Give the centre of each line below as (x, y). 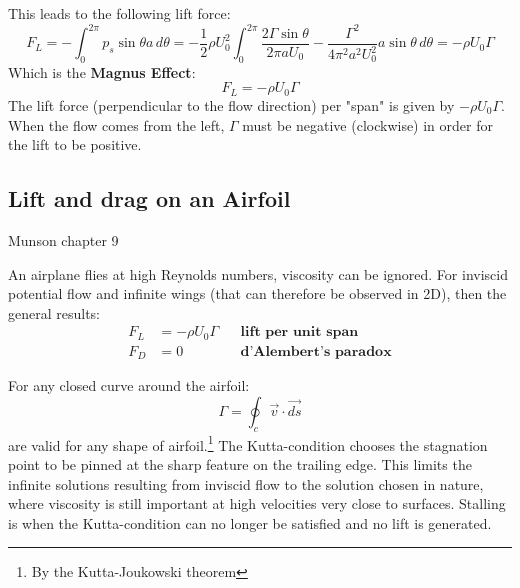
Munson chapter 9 (63, 239)
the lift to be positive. (75, 144)
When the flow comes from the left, (116, 124)
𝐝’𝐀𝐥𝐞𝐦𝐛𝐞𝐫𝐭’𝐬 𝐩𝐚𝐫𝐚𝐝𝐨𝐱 (316, 351)
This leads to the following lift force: (119, 13)
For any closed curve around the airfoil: (129, 385)
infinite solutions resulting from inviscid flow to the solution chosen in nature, (246, 483)
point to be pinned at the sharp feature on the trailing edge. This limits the (240, 463)
